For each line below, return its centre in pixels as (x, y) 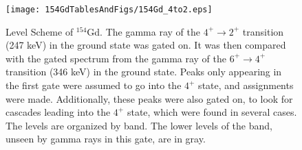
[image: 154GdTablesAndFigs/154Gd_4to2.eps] (109, 10)
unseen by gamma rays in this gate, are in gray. (106, 139)
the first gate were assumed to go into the (94, 85)
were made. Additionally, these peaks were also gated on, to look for (149, 98)
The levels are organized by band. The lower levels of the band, (139, 125)
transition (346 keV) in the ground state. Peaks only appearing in (144, 72)
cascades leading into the (58, 112)
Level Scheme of (40, 31)
